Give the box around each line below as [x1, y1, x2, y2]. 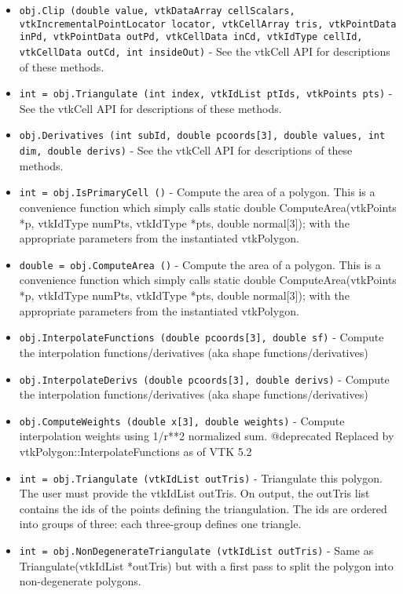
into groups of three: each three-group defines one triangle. [19, 516, 302, 532]
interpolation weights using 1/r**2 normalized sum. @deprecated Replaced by [19, 428, 394, 444]
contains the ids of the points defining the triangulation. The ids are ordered [19, 500, 387, 516]
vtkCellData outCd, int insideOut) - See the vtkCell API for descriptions [19, 42, 390, 59]
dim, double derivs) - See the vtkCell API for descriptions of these [19, 142, 353, 159]
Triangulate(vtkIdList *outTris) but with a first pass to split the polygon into [19, 557, 394, 574]
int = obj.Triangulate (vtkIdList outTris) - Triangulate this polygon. [19, 469, 383, 486]
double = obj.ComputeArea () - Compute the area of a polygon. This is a [19, 256, 381, 272]
